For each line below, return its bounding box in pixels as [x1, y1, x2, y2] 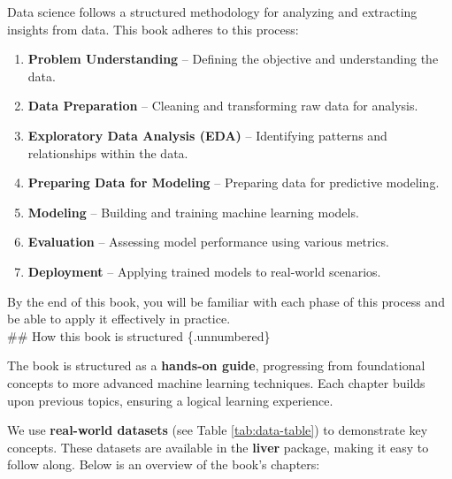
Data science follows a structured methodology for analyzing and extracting [7, 3, 418, 20]
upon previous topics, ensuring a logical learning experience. [7, 391, 333, 409]
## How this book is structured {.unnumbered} [7, 326, 271, 345]
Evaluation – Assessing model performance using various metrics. [27, 232, 389, 251]
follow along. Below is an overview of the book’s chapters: [7, 455, 320, 474]
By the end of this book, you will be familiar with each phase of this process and [7, 292, 445, 310]
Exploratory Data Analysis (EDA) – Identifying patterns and [27, 125, 387, 144]
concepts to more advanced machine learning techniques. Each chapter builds [7, 373, 425, 392]
